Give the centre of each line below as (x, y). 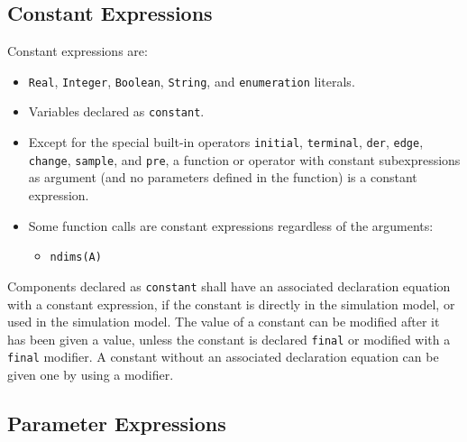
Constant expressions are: (78, 51)
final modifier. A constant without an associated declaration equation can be (223, 357)
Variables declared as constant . (116, 111)
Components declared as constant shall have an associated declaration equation (229, 285)
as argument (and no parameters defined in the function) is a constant (223, 177)
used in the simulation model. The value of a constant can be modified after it (224, 322)
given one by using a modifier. (91, 375)
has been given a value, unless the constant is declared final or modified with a (229, 339)
